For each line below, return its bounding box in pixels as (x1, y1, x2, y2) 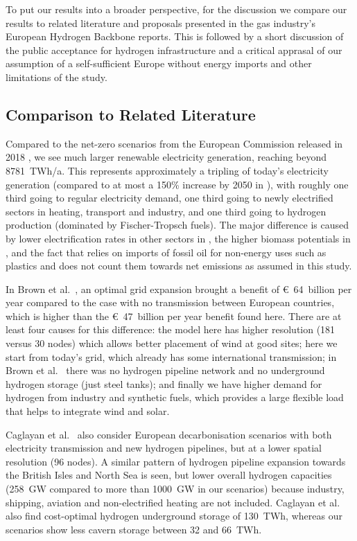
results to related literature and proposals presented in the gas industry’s (6, 15, 315, 30)
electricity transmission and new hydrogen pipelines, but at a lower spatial (6, 441, 322, 455)
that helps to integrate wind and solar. (6, 404, 170, 418)
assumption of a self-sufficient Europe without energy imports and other (6, 56, 312, 71)
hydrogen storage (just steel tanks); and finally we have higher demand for (6, 376, 322, 391)
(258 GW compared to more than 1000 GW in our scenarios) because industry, (6, 481, 345, 496)
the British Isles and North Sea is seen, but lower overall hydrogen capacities (6, 468, 332, 482)
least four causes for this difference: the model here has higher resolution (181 (6, 322, 336, 337)
